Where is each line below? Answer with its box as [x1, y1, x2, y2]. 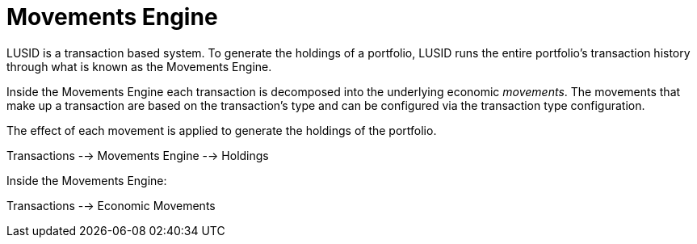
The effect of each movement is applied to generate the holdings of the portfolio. [6, 123, 437, 137]
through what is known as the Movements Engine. [6, 59, 272, 74]
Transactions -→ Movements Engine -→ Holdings [6, 148, 269, 162]
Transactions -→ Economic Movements [6, 198, 216, 212]
